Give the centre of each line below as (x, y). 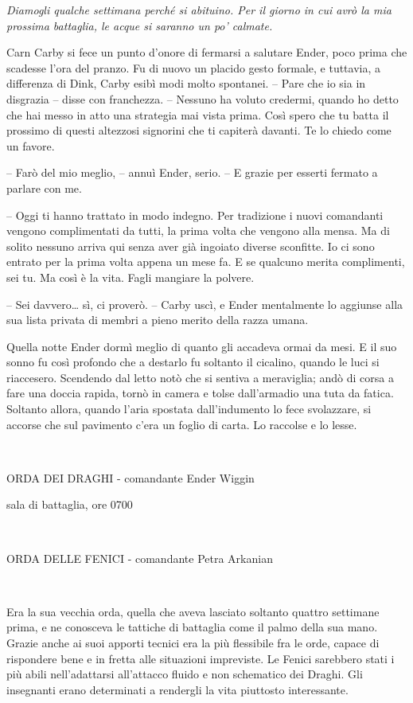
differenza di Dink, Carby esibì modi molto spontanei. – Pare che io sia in (186, 83)
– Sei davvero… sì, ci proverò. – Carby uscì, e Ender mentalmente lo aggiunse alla (205, 304)
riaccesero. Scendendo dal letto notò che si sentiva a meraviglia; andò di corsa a (200, 377)
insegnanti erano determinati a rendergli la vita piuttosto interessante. (177, 689)
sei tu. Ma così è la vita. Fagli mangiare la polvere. (131, 277)
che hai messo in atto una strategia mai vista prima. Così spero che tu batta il (198, 114)
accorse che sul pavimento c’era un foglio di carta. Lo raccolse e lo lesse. (182, 424)
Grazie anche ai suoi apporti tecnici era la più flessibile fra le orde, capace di (193, 642)
